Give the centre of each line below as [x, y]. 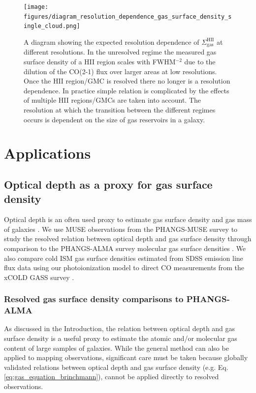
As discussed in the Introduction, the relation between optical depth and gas [120, 328]
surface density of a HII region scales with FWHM [100, 62]
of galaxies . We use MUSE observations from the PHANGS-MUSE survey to [121, 229]
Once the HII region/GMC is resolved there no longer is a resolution [127, 81]
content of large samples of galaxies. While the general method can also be [116, 348]
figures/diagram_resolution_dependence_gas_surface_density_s [128, 16]
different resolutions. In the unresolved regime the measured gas [120, 52]
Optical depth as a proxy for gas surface [108, 184]
